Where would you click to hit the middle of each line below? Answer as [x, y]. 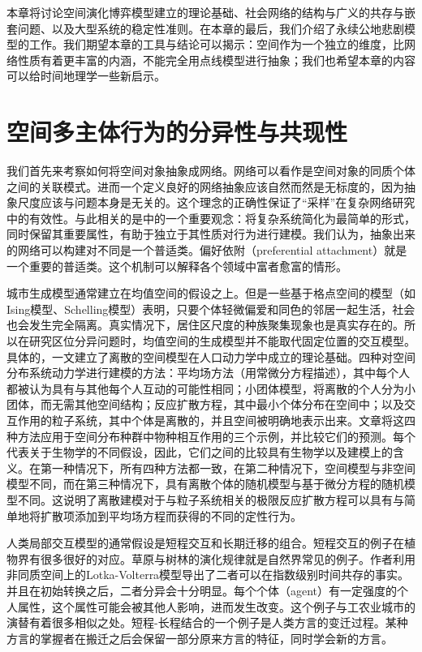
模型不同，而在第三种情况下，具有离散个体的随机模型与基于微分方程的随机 [205, 484]
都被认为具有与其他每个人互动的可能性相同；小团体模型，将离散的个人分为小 [211, 388]
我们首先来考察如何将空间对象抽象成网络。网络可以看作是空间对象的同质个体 [211, 171]
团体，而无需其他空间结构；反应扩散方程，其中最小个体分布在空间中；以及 [205, 404]
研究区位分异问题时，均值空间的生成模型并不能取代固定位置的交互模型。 [222, 341]
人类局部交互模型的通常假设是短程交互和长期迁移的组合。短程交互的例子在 [205, 543]
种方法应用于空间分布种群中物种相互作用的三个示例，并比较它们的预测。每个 [211, 436]
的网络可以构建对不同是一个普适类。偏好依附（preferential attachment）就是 [207, 250]
